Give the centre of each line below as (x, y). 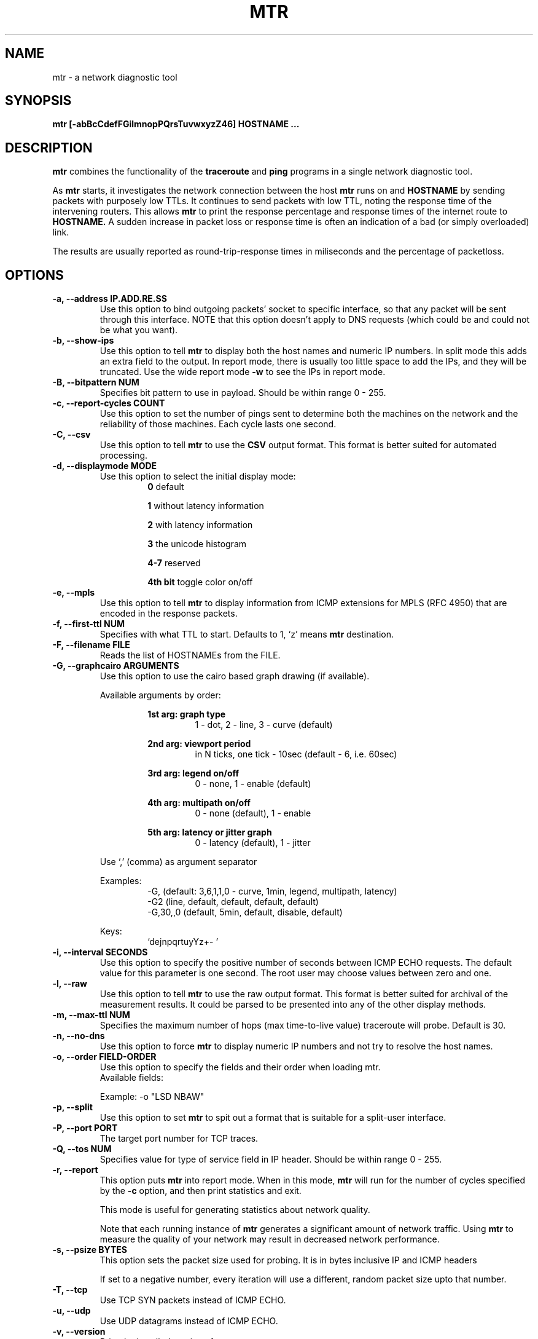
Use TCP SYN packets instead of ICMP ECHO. (193, 1300)
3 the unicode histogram (197, 544)
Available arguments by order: (160, 695)
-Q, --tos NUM (82, 1149)
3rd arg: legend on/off (193, 773)
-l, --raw (70, 984)
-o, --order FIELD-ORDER (104, 1057)
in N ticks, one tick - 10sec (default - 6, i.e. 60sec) (296, 754)
